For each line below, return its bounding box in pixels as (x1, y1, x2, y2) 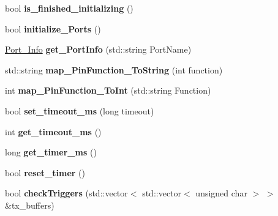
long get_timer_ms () (5, 146, 97, 158)
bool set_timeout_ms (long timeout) (5, 104, 154, 117)
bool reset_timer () (5, 166, 86, 179)
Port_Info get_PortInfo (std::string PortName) (5, 43, 192, 56)
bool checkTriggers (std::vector (5, 187, 128, 199)
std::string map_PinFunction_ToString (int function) (5, 63, 223, 76)
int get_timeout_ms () (5, 125, 102, 138)
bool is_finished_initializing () (5, 2, 133, 14)
